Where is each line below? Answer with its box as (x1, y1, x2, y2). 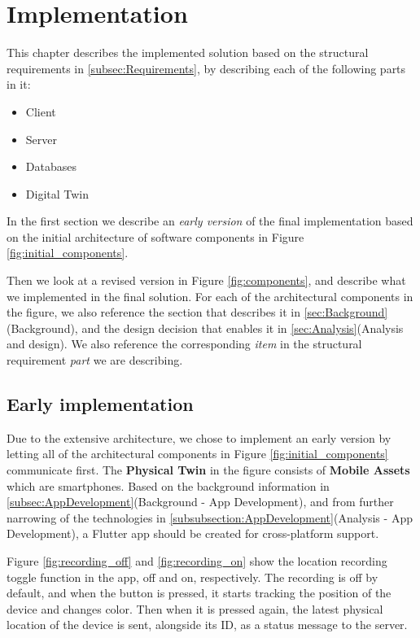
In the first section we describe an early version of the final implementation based (7, 212, 413, 229)
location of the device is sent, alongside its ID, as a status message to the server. (7, 616, 408, 633)
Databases (25, 158, 77, 175)
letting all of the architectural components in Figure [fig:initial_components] (7, 445, 388, 462)
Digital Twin (25, 185, 90, 202)
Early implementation (7, 391, 194, 417)
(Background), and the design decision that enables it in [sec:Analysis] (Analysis (7, 319, 404, 336)
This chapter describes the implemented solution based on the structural (7, 44, 369, 61)
